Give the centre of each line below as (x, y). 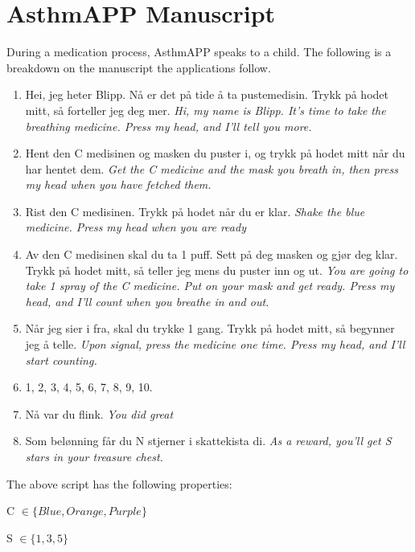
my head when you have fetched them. (118, 184)
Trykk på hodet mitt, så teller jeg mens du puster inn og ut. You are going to (217, 270)
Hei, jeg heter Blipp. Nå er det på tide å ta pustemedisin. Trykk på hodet (207, 94)
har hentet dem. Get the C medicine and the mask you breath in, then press (212, 168)
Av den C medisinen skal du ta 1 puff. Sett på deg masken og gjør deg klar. (212, 254)
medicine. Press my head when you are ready (136, 227)
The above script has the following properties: (119, 483)
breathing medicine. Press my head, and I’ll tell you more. (168, 126)
